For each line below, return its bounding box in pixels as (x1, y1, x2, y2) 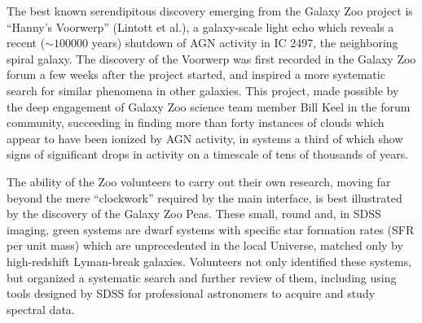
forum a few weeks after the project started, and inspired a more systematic (7, 66, 385, 83)
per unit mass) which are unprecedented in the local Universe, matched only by (7, 237, 403, 254)
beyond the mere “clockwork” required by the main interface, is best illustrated (7, 189, 402, 206)
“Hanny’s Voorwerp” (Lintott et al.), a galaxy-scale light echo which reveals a (7, 18, 394, 35)
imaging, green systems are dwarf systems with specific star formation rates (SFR (7, 220, 415, 238)
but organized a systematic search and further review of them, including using (7, 268, 397, 286)
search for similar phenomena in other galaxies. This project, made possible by (7, 81, 399, 98)
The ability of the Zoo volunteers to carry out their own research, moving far (7, 172, 391, 190)
